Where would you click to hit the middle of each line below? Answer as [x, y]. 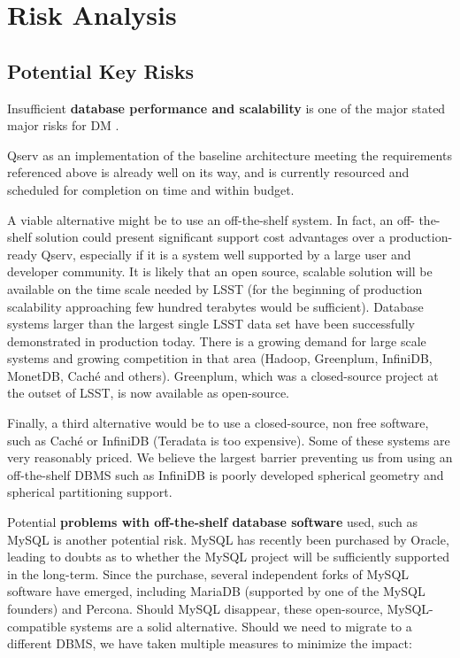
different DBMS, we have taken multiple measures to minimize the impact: [210, 643]
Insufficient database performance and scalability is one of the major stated [226, 108]
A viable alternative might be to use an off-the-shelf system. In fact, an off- [211, 219]
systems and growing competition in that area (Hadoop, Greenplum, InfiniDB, [220, 358]
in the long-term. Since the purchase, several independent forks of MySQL [208, 573]
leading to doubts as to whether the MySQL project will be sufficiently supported [228, 557]
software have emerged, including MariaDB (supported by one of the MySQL [216, 591]
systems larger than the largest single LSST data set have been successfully [211, 324]
